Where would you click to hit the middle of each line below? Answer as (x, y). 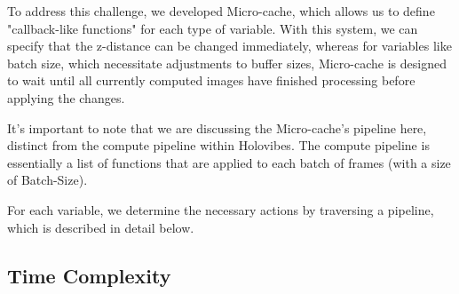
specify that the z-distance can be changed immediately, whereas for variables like (229, 46)
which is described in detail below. (101, 227)
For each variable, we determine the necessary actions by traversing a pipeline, (221, 209)
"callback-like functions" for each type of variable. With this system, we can (213, 28)
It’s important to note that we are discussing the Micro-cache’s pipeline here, (217, 127)
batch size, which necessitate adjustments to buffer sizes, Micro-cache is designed (227, 63)
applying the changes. (66, 97)
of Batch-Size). (47, 180)
